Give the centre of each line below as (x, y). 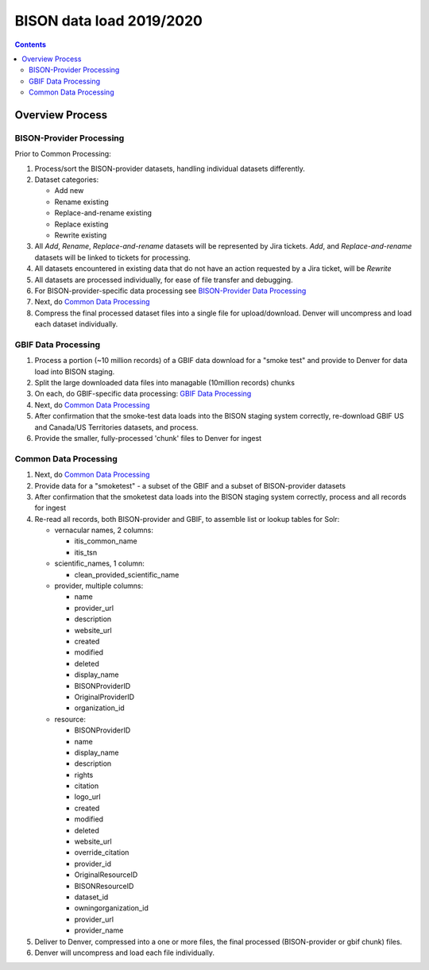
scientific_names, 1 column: (99, 563)
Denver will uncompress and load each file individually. (124, 953)
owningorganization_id (111, 908)
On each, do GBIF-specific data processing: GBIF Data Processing (143, 394)
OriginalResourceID (106, 875)
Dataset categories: (67, 180)
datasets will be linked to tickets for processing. (112, 257)
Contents (31, 44)
